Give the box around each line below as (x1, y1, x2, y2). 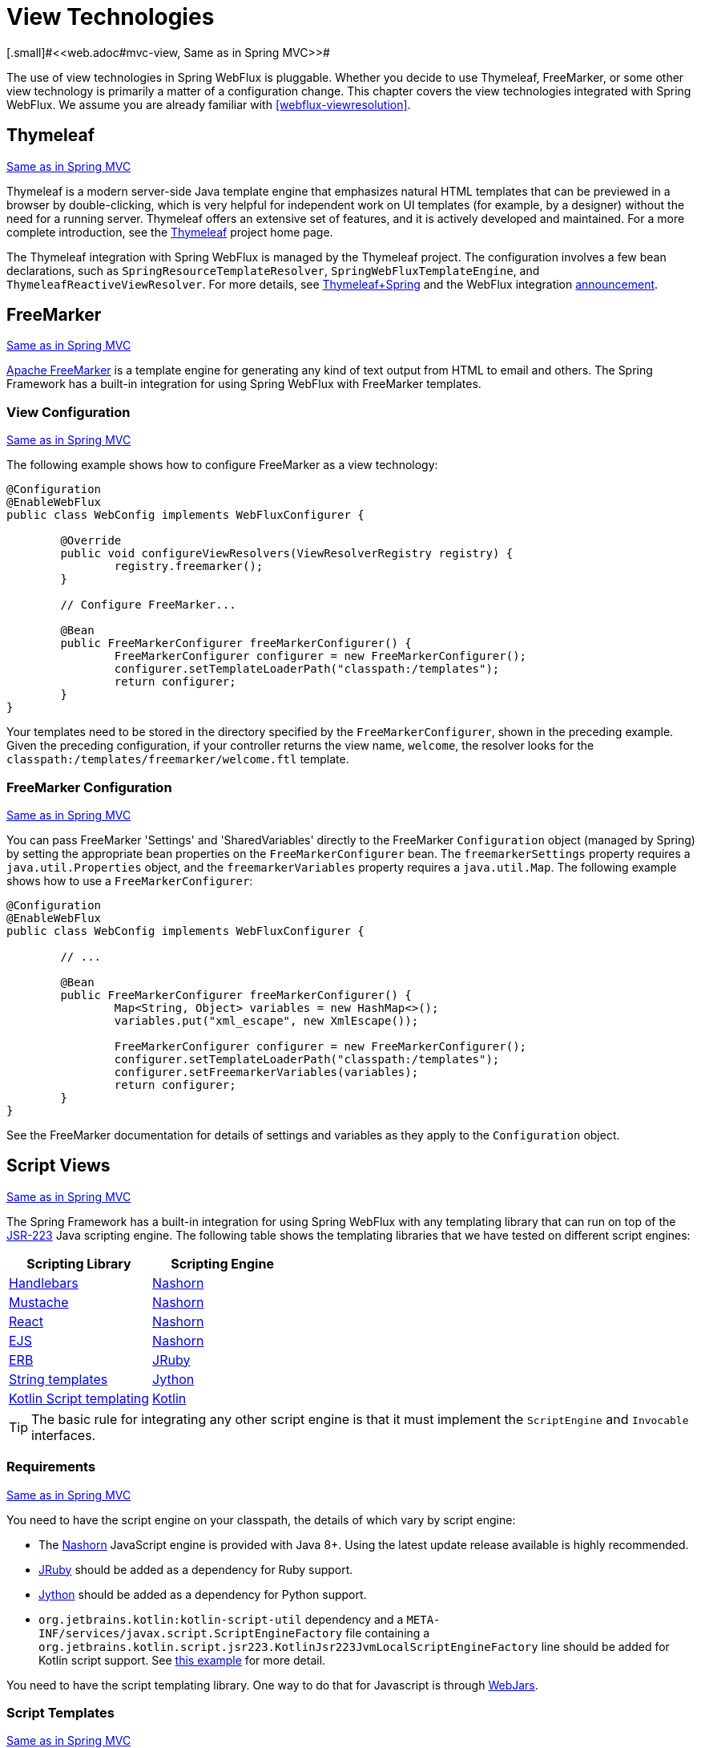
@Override (60, 534, 122, 548)
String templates (9, 1370, 108, 1387)
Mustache (9, 1293, 69, 1310)
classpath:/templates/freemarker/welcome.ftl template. (6, 752, 349, 767)
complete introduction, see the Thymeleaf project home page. (6, 225, 333, 239)
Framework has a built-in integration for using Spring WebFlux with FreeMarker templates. (6, 377, 481, 391)
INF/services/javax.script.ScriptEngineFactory (38, 1626, 343, 1640)
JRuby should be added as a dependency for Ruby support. (38, 1562, 353, 1576)
